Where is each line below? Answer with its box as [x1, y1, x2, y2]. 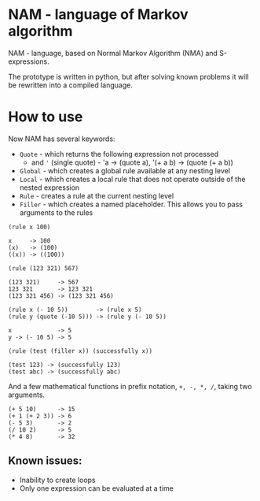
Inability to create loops [19, 475, 96, 484]
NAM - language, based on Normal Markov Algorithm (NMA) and [8, 48, 218, 58]
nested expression [19, 183, 80, 192]
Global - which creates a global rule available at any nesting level [19, 165, 230, 175]
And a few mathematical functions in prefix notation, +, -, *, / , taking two [8, 381, 253, 391]
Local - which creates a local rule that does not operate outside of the [19, 174, 246, 184]
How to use [8, 108, 83, 126]
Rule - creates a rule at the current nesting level [19, 191, 174, 200]
